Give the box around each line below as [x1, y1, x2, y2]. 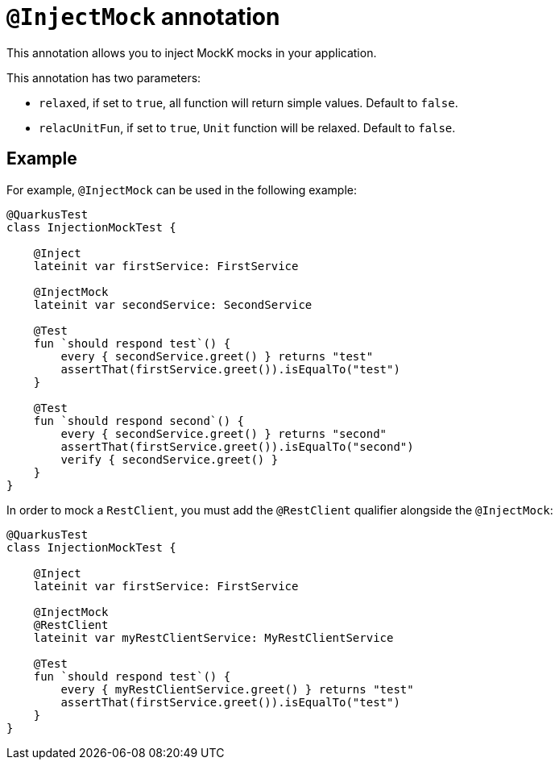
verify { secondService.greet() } [60, 452, 279, 466]
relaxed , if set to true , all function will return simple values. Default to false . [39, 95, 458, 110]
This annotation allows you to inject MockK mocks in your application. [6, 45, 377, 60]
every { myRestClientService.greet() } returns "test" [60, 682, 414, 696]
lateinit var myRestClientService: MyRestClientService [33, 631, 394, 644]
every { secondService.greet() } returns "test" [60, 349, 374, 363]
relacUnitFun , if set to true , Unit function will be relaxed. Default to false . [39, 120, 456, 135]
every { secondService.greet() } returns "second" [60, 427, 387, 440]
